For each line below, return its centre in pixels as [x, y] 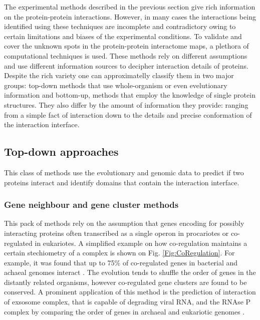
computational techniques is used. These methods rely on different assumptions [126, 55]
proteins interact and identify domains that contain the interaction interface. [122, 182]
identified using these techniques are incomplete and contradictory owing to [120, 26]
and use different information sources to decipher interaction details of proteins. [126, 65]
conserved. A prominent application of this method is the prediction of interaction [130, 292]
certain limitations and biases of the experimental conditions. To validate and [123, 36]
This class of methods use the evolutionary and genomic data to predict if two [124, 172]
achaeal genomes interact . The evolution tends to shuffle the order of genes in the [130, 272]
